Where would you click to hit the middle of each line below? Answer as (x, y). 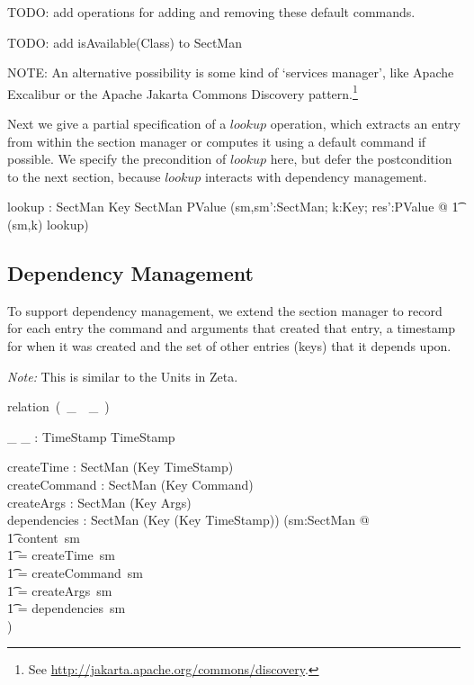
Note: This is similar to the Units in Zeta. (123, 376)
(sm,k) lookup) (48, 224)
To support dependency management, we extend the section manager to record (225, 310)
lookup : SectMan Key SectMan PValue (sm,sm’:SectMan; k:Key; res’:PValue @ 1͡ (233, 207)
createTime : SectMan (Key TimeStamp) (121, 467)
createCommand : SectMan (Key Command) (130, 484)
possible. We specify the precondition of (117, 159)
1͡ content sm (44, 537)
